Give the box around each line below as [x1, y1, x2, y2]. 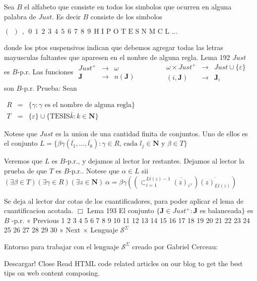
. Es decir [52, 11, 81, 21]
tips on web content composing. [4, 268, 100, 278]
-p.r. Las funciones [17, 66, 73, 77]
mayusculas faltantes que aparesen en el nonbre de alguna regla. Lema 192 [4, 52, 230, 62]
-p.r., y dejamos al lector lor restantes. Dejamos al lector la [65, 156, 245, 166]
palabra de [4, 11, 36, 21]
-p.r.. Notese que [69, 166, 120, 175]
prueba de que [4, 166, 47, 175]
